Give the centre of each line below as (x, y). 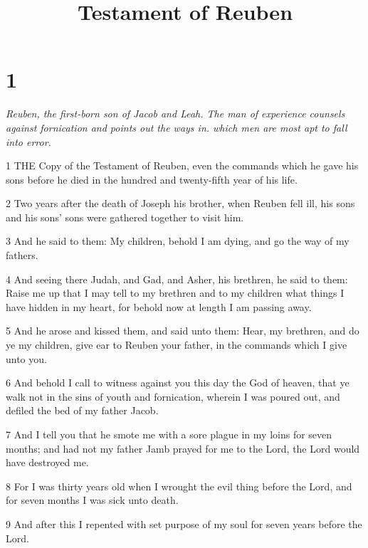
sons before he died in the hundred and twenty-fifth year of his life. (152, 179)
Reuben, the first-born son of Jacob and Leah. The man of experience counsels (175, 114)
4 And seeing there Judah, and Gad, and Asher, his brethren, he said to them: (177, 279)
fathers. (22, 255)
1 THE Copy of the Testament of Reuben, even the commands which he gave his (182, 165)
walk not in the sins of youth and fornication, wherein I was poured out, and (173, 396)
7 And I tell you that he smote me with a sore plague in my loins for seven (169, 434)
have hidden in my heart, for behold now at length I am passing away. (159, 306)
